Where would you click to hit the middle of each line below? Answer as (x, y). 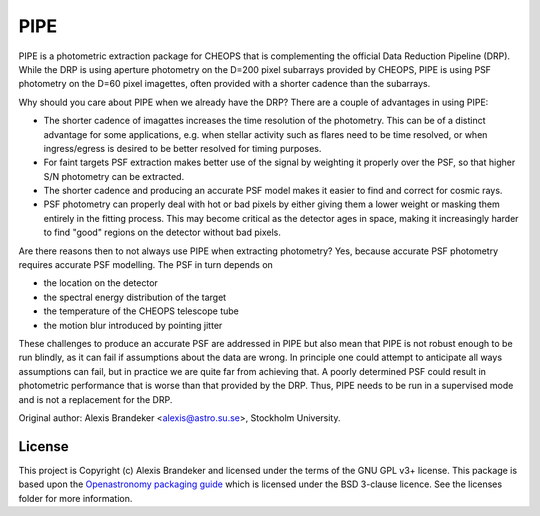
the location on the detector (101, 283)
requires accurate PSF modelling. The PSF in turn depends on (146, 265)
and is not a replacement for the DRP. (95, 399)
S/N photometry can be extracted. (114, 176)
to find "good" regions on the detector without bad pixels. (162, 232)
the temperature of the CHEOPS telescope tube (141, 311)
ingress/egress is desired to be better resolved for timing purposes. (182, 148)
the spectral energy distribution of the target (135, 297)
